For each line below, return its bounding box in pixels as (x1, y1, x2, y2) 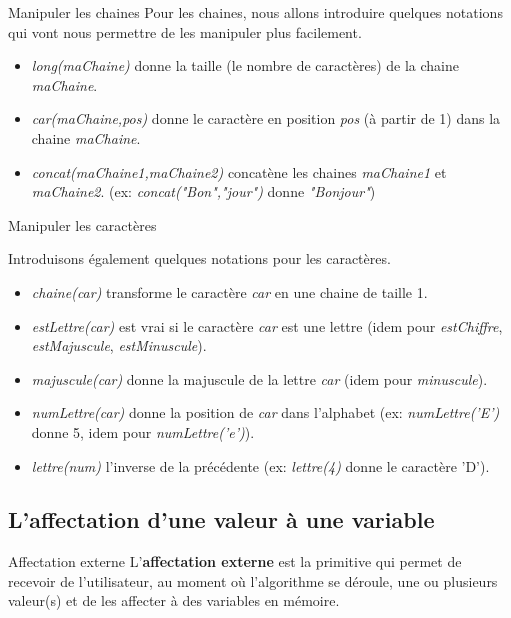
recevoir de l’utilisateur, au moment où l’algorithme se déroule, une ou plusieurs (8, 570, 498, 591)
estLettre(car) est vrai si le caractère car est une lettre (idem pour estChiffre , (31, 315, 503, 336)
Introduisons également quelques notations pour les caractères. (8, 248, 391, 269)
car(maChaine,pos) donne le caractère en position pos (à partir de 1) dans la (31, 108, 501, 129)
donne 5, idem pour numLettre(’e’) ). (31, 421, 255, 442)
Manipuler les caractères (8, 214, 157, 235)
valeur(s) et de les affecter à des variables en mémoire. (8, 590, 340, 611)
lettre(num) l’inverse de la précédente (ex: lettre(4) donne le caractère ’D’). (31, 455, 490, 476)
